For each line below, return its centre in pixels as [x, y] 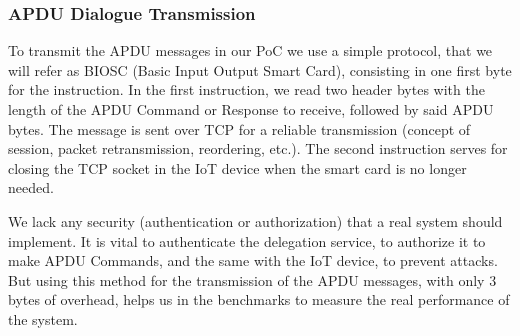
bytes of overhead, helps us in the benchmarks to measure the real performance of [259, 299]
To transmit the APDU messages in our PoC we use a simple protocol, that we [250, 50]
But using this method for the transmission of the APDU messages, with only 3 [252, 279]
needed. [31, 187]
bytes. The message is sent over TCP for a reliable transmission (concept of [239, 128]
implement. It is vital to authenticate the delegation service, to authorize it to [247, 240]
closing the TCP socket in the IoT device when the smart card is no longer [237, 167]
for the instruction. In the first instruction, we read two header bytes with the [246, 89]
